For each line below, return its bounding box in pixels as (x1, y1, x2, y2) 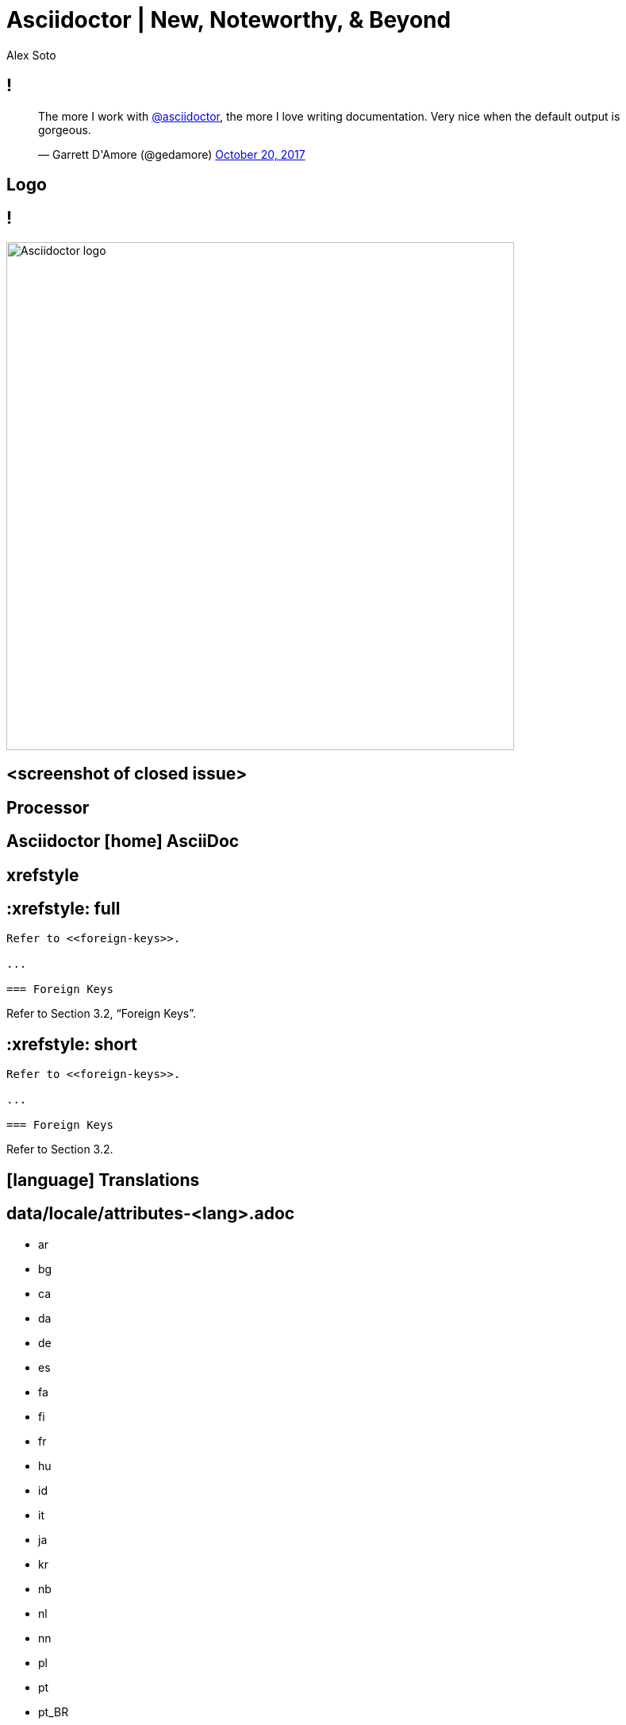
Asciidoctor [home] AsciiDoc (6, 831, 240, 852)
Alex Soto (6, 48, 56, 62)
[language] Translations (6, 1169, 200, 1190)
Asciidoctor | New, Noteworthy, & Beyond (6, 6, 451, 33)
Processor (6, 797, 90, 818)
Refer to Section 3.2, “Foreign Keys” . (6, 1007, 196, 1021)
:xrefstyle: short (6, 1034, 137, 1054)
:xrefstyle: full (6, 898, 121, 918)
